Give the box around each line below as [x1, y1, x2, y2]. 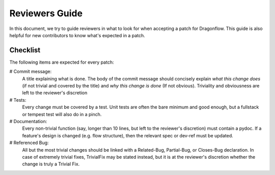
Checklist [9, 46, 41, 54]
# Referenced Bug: [9, 140, 49, 146]
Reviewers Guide [9, 8, 83, 19]
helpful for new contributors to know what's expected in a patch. [9, 32, 145, 38]
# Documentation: [9, 118, 47, 124]
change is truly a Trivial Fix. [22, 161, 80, 167]
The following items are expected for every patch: [9, 59, 114, 65]
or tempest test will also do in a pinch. [22, 111, 102, 117]
